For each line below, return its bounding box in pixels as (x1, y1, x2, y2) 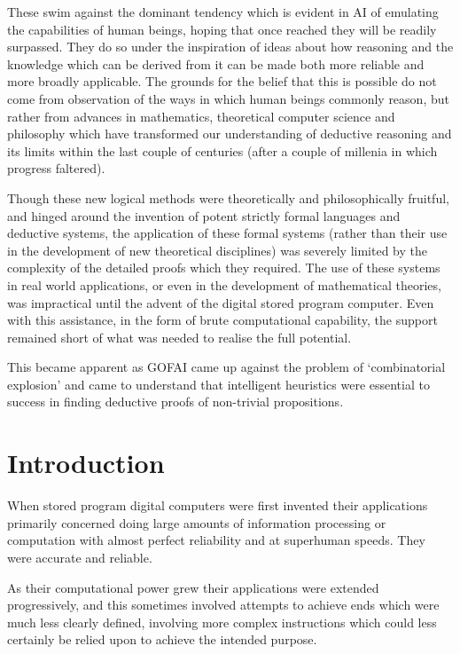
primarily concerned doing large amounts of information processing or (7, 513, 386, 532)
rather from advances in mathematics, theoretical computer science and (7, 106, 395, 125)
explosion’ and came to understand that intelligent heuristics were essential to (7, 374, 430, 393)
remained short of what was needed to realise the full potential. (7, 327, 352, 346)
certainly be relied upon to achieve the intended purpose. (7, 630, 317, 649)
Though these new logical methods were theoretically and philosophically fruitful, (7, 188, 449, 207)
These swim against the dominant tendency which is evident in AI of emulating (7, 3, 439, 20)
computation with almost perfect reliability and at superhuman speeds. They (7, 531, 425, 549)
